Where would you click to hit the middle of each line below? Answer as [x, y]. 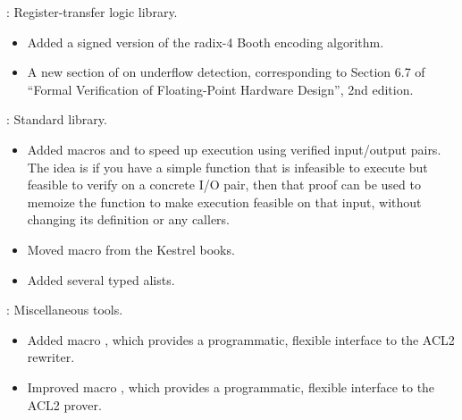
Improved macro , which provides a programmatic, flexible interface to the [231, 386]
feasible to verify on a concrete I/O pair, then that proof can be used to [224, 185]
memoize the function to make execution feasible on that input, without [224, 202]
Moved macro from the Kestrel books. [131, 249]
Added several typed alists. [101, 279]
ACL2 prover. [64, 404]
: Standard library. [57, 119]
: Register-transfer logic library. [92, 12]
